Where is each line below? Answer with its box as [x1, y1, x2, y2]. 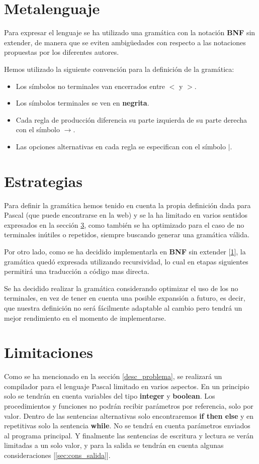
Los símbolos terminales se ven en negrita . [16, 98, 149, 108]
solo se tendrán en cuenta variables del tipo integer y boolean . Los [4, 391, 215, 401]
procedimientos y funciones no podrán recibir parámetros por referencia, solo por [4, 401, 253, 411]
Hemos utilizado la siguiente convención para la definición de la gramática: [4, 63, 234, 74]
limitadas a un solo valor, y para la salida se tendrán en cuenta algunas [4, 440, 224, 450]
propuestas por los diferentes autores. [4, 47, 119, 57]
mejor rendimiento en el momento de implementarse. [4, 312, 166, 323]
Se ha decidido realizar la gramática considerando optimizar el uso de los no [4, 283, 238, 293]
